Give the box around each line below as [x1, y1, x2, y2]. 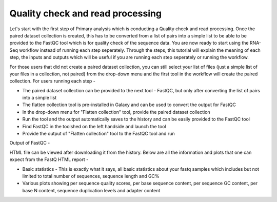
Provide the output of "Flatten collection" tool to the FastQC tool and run [22, 131, 175, 137]
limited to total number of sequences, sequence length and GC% [22, 173, 160, 179]
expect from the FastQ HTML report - [9, 156, 89, 163]
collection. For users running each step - [9, 78, 96, 84]
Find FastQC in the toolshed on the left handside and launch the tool [22, 123, 166, 129]
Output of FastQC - [9, 140, 50, 146]
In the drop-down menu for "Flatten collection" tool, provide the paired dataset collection [22, 109, 210, 115]
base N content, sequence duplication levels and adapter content [22, 187, 161, 193]
